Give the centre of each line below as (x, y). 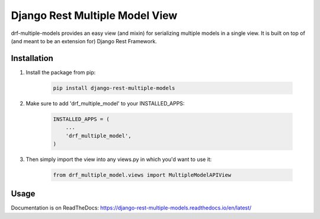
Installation (32, 58)
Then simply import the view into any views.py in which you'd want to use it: (119, 159)
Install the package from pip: (61, 72)
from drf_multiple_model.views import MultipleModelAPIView (142, 175)
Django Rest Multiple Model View (94, 15)
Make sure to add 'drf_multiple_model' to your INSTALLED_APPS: (105, 103)
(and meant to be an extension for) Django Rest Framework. (84, 41)
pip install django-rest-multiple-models (114, 88)
